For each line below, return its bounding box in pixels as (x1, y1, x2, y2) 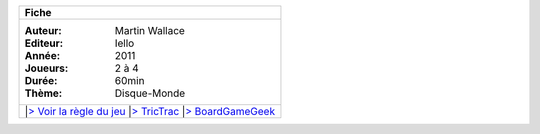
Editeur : (24, 36, 64, 50)
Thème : (24, 86, 63, 100)
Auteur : (24, 24, 62, 37)
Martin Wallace (114, 24, 185, 37)
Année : (24, 49, 61, 62)
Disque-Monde (114, 86, 186, 100)
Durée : (24, 74, 58, 87)
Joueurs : (24, 61, 69, 75)
